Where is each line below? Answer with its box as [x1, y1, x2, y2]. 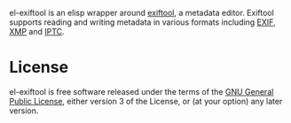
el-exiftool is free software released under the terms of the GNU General [9, 86, 274, 96]
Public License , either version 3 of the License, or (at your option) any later [9, 96, 283, 106]
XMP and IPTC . [9, 27, 65, 36]
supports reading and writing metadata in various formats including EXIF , [9, 17, 277, 27]
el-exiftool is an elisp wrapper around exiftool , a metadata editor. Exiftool [9, 8, 275, 18]
